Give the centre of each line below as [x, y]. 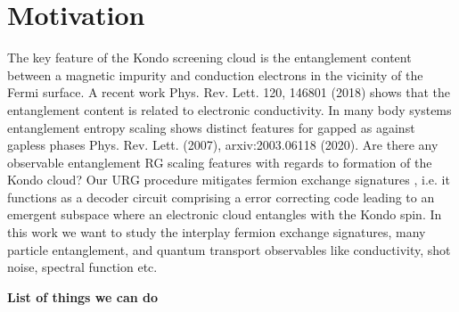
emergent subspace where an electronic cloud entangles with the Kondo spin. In [225, 214]
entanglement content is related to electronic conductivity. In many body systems [229, 109]
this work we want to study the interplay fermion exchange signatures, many [217, 232]
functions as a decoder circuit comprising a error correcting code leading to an [221, 197]
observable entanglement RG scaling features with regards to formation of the [220, 162]
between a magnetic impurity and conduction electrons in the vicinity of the [215, 74]
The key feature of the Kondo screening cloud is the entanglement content [209, 57]
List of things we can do [83, 296]
